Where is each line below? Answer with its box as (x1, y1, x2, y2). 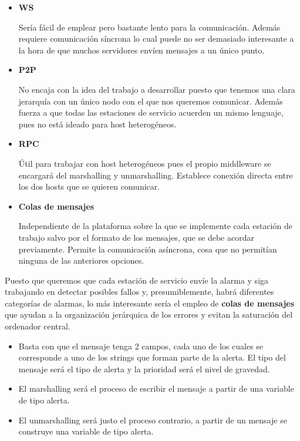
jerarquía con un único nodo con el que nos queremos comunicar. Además (18, 95, 283, 107)
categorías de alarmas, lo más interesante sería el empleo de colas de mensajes (5, 297, 295, 309)
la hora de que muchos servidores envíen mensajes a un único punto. (18, 43, 265, 56)
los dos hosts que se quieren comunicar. (18, 180, 160, 193)
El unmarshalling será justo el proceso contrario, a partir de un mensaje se (18, 413, 287, 426)
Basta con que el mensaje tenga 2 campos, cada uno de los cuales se (18, 339, 264, 352)
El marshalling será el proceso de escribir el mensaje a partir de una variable (18, 382, 294, 395)
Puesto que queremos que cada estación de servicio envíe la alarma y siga (5, 274, 269, 286)
